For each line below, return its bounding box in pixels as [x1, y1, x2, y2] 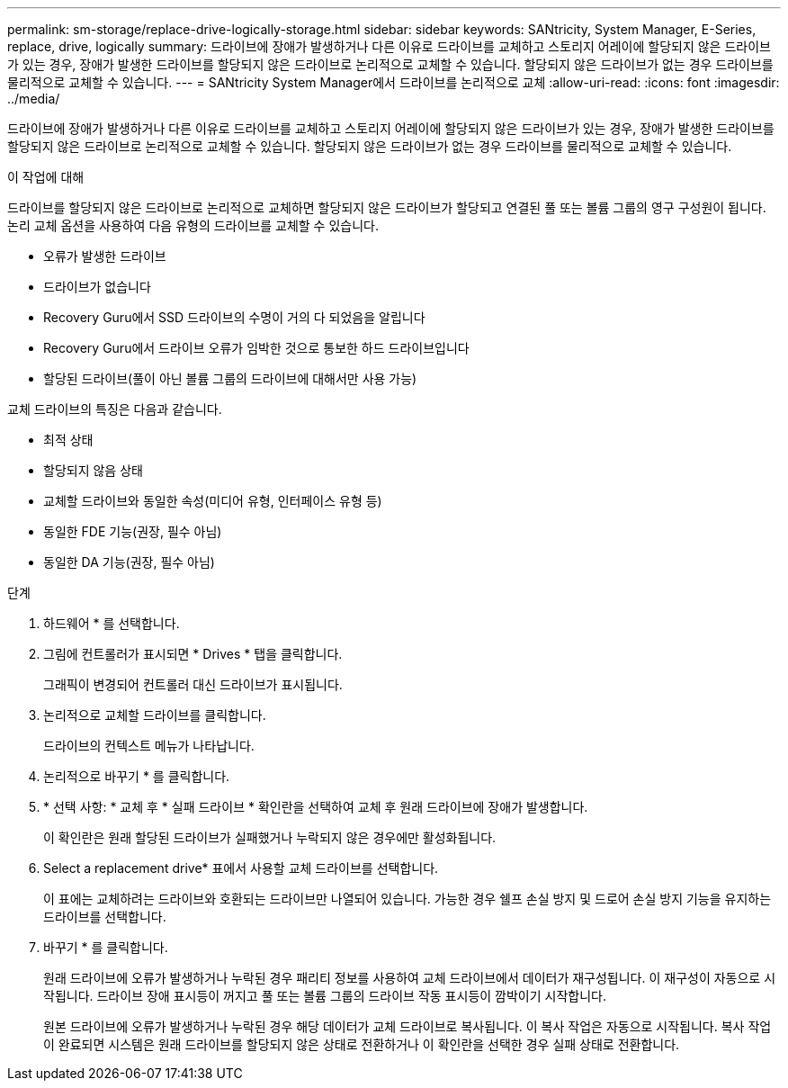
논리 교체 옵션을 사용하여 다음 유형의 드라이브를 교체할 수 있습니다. [7, 218, 379, 233]
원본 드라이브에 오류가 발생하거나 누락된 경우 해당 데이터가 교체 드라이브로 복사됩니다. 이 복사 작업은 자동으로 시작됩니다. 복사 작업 [43, 1019, 772, 1034]
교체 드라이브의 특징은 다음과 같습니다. [7, 401, 222, 417]
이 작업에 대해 [7, 169, 85, 184]
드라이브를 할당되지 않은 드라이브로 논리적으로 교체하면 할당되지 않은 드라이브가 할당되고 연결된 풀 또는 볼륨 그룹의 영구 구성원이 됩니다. [7, 200, 766, 215]
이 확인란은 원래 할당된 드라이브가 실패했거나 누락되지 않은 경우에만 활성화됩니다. [43, 830, 497, 845]
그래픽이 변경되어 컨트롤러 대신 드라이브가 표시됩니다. [43, 677, 343, 692]
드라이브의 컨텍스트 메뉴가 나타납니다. [43, 738, 255, 753]
